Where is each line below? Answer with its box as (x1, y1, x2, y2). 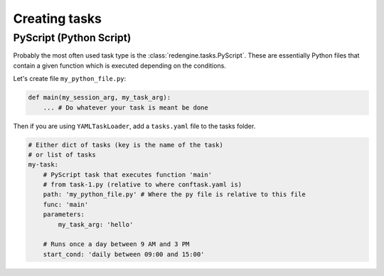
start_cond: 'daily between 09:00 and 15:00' (43, 250, 205, 258)
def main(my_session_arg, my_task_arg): (28, 93, 171, 102)
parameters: (43, 211, 85, 218)
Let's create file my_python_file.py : (13, 75, 127, 83)
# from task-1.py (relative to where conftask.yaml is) (43, 181, 242, 189)
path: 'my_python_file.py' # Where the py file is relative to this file (43, 191, 306, 198)
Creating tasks (13, 11, 102, 26)
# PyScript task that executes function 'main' (43, 171, 213, 179)
